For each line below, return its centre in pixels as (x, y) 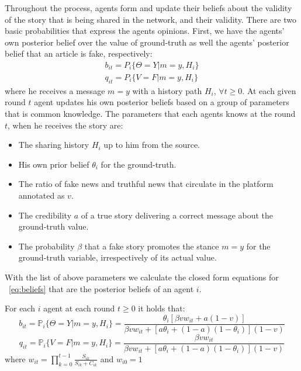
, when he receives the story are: (65, 125)
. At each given (269, 90)
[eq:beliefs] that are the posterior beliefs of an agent (101, 288)
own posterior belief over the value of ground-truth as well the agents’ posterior (147, 42)
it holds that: (162, 308)
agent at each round (79, 308)
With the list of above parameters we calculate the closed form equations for (142, 277)
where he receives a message (55, 90)
